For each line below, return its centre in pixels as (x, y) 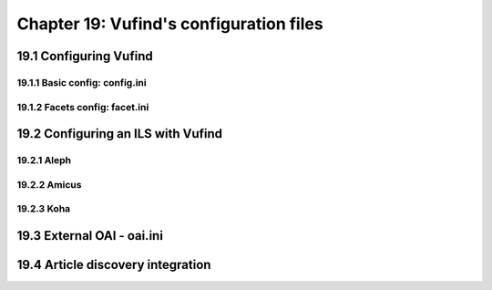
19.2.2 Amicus (49, 184)
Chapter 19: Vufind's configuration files (170, 24)
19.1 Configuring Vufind (85, 56)
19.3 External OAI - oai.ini (90, 236)
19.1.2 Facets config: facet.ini (83, 107)
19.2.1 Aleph (44, 161)
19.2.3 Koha (44, 209)
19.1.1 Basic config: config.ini (82, 82)
